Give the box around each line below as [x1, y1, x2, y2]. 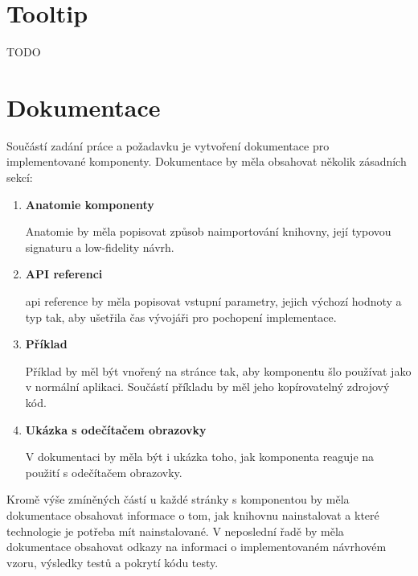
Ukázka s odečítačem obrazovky [25, 421, 207, 438]
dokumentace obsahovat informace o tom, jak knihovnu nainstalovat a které [6, 506, 379, 523]
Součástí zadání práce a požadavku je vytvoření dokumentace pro [6, 137, 330, 154]
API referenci [25, 265, 103, 282]
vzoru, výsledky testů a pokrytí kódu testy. [6, 553, 219, 570]
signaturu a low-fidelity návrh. [25, 238, 174, 255]
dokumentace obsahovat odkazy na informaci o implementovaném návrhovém [6, 538, 387, 555]
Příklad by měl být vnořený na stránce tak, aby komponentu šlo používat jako [25, 362, 412, 379]
